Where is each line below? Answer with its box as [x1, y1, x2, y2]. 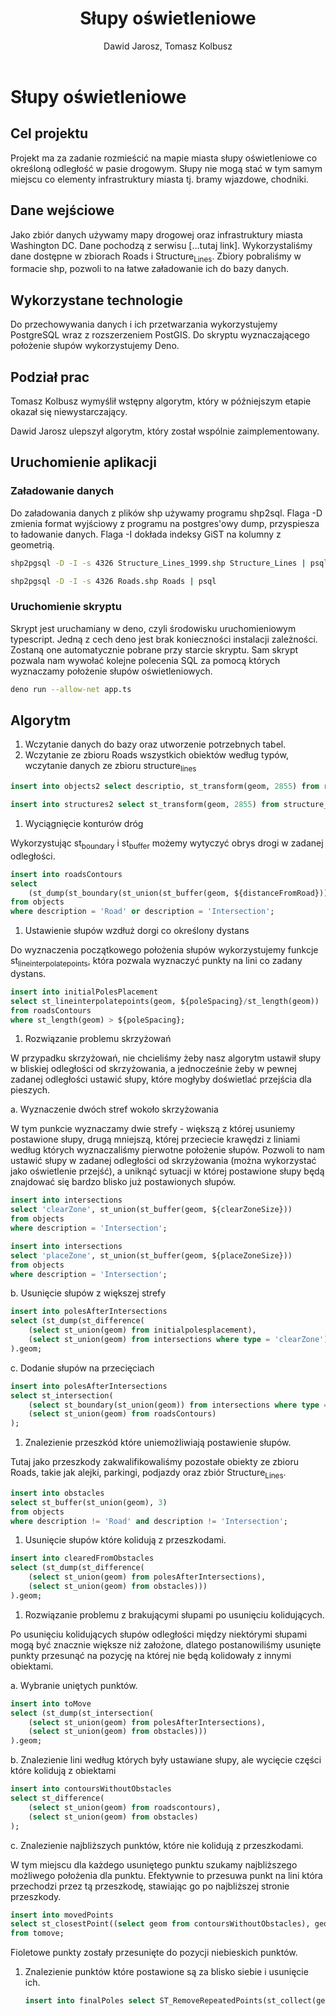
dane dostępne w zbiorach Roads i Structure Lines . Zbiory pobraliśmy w [10, 250, 302, 264]
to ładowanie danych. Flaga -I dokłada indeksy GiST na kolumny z [10, 528, 282, 540]
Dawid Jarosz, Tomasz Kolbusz [103, 40, 233, 52]
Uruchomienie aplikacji [10, 454, 157, 471]
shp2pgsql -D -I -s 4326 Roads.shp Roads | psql [10, 576, 217, 586]
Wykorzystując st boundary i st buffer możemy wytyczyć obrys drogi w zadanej [10, 837, 324, 851]
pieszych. [10, 1084, 51, 1096]
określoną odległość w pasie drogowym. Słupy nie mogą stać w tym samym [10, 162, 323, 174]
